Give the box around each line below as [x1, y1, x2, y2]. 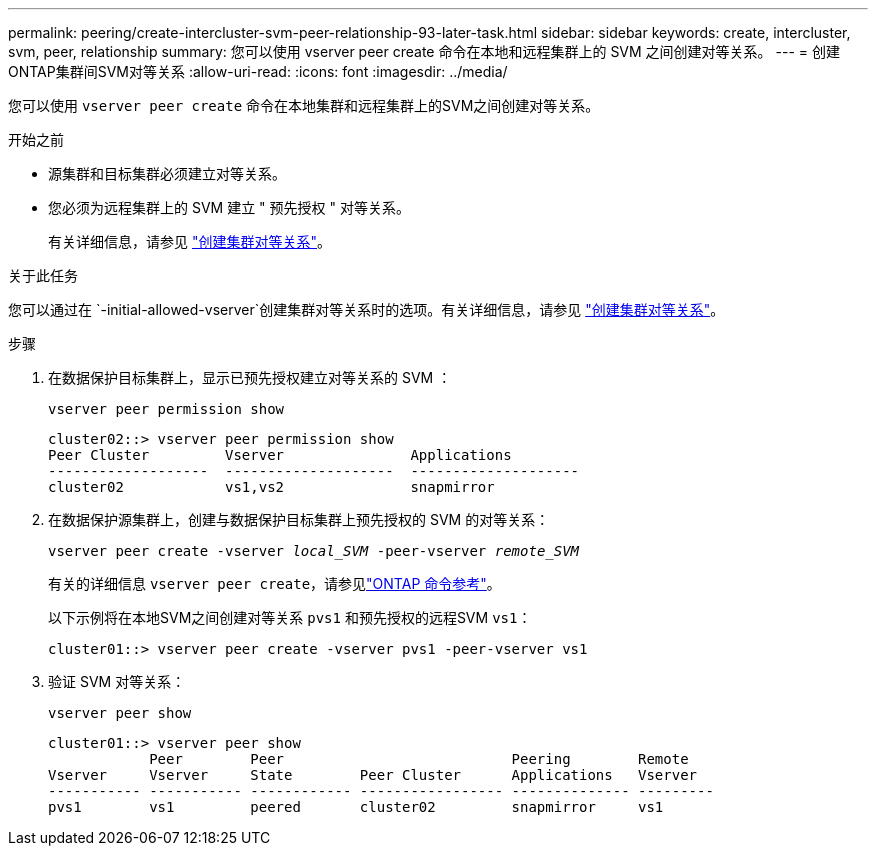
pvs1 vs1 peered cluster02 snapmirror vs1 [48, 799, 664, 815]
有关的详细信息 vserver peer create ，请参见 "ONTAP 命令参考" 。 [48, 575, 501, 592]
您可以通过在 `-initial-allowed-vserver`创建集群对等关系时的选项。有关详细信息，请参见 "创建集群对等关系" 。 [8, 301, 725, 318]
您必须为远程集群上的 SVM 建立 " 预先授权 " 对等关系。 [48, 199, 410, 216]
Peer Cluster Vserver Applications [48, 447, 512, 463]
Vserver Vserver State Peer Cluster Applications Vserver [48, 767, 698, 783]
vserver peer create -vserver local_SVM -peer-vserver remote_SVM [48, 543, 580, 559]
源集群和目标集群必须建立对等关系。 [48, 165, 286, 182]
